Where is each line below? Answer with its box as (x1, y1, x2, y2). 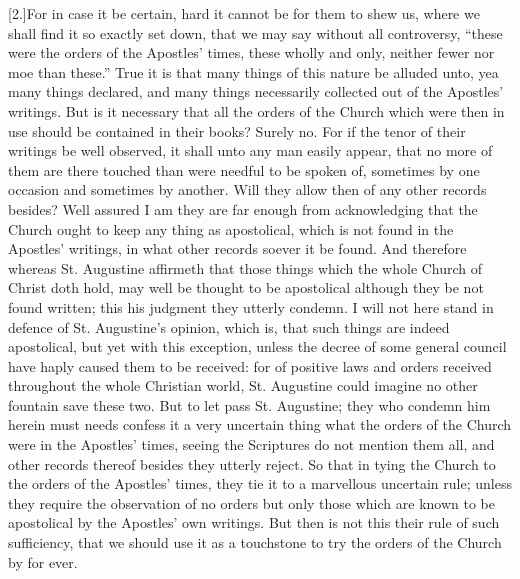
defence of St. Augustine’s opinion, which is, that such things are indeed (8, 316, 450, 337)
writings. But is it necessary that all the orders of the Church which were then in (8, 100, 505, 121)
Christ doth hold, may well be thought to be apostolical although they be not (8, 277, 484, 298)
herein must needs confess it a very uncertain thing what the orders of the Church (8, 414, 512, 435)
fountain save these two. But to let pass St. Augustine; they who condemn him (8, 394, 491, 415)
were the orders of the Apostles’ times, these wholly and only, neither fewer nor (8, 42, 495, 63)
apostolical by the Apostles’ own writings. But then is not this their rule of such (8, 512, 500, 533)
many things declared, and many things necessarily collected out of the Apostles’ (8, 81, 504, 102)
